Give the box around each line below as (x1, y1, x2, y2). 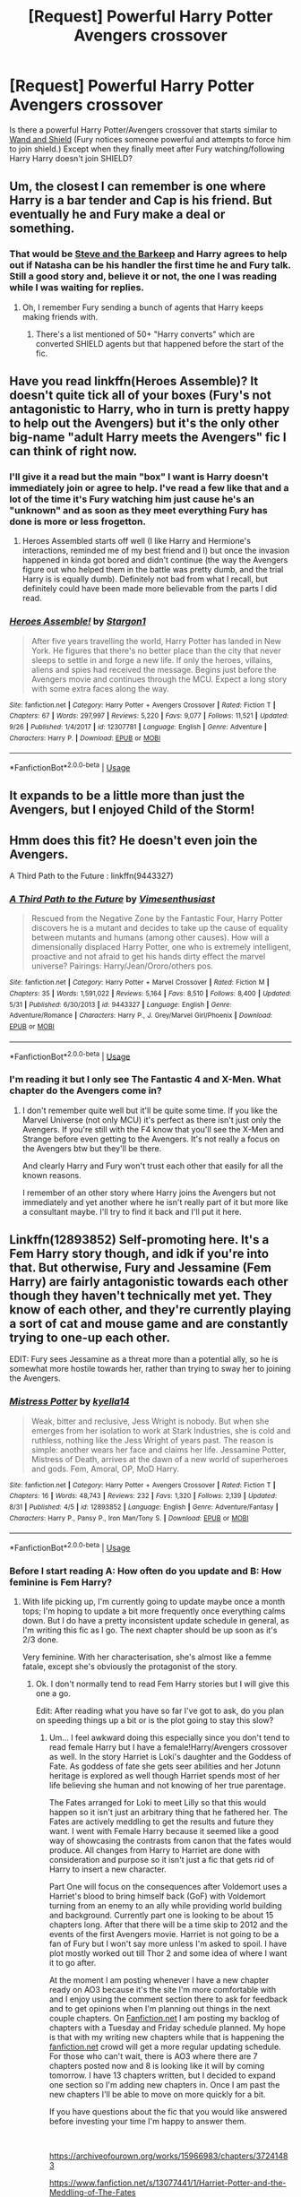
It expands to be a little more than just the (9, 788, 245, 804)
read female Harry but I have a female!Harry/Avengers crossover (48, 1742, 288, 1753)
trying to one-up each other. (9, 1331, 170, 1346)
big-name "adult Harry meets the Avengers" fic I (9, 430, 287, 445)
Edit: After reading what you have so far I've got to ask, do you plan (35, 1705, 285, 1717)
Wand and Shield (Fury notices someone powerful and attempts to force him (9, 134, 291, 144)
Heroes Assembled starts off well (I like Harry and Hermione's (21, 536, 251, 547)
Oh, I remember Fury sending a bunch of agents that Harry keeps (21, 302, 264, 313)
